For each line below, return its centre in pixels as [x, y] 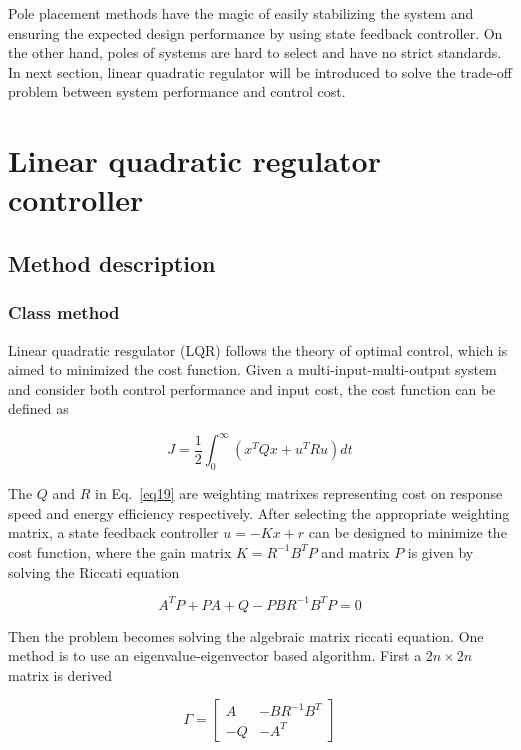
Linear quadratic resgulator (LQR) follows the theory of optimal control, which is [258, 349]
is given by [440, 551]
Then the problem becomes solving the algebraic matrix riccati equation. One [246, 635]
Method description [112, 262]
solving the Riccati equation [94, 571]
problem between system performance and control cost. [177, 91]
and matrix [355, 551]
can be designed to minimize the [407, 532]
